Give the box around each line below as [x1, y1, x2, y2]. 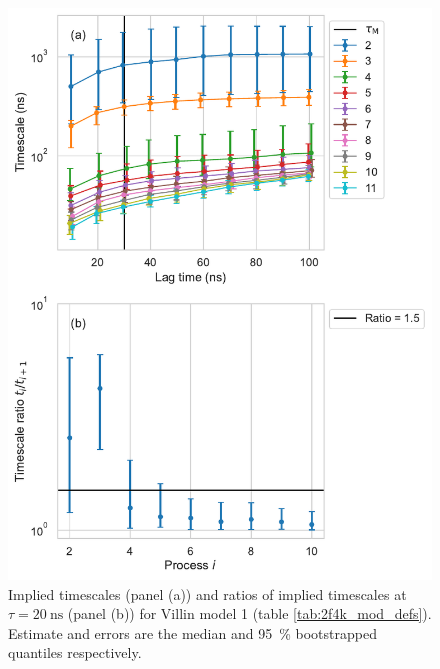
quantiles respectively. [8, 642, 142, 663]
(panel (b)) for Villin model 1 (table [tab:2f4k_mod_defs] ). [67, 603, 432, 624]
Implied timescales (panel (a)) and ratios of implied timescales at [8, 583, 407, 604]
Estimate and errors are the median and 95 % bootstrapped [8, 622, 377, 643]
